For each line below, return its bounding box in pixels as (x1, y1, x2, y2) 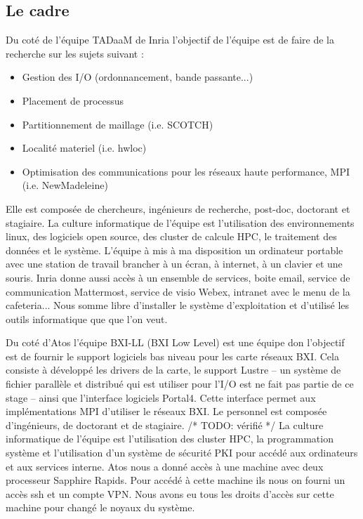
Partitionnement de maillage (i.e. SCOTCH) (22, 117, 213, 131)
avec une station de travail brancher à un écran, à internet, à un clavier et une (6, 256, 343, 271)
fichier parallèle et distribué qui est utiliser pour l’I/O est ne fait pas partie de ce (6, 376, 354, 391)
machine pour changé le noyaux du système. (6, 500, 195, 515)
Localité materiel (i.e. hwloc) (22, 140, 147, 155)
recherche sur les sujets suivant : (6, 46, 144, 60)
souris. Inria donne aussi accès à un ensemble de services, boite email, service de (6, 270, 350, 284)
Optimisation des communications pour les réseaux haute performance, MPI (22, 164, 350, 178)
